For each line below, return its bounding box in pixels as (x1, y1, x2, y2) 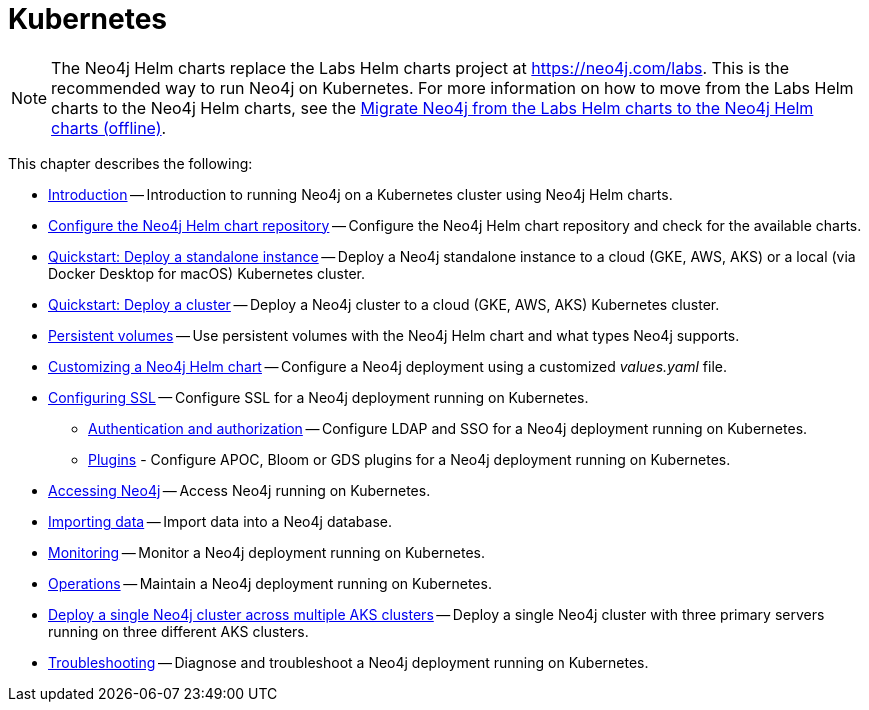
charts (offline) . (51, 117, 167, 138)
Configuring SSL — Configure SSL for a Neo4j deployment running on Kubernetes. (48, 388, 589, 406)
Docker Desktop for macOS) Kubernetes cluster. (48, 264, 366, 282)
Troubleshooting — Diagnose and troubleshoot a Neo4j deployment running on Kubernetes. (48, 653, 649, 671)
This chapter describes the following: (8, 154, 253, 172)
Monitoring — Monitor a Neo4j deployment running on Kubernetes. (48, 543, 485, 561)
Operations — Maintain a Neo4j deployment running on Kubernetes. (48, 574, 492, 592)
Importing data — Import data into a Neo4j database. (48, 512, 392, 530)
